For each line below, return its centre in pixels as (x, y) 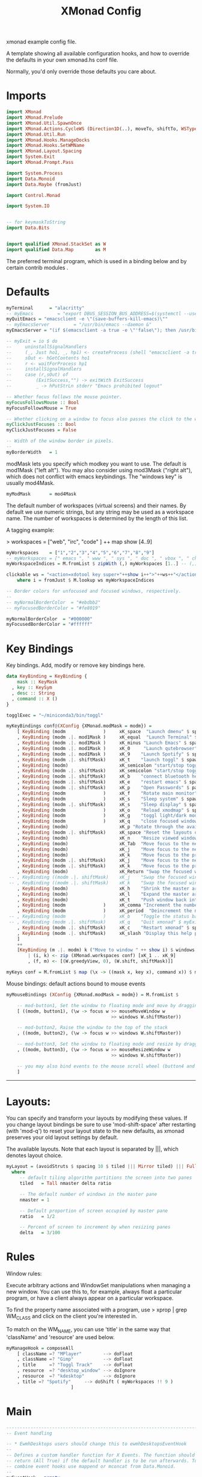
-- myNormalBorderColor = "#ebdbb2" (54, 602)
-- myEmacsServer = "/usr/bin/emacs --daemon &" (79, 325)
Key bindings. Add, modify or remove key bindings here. (76, 665)
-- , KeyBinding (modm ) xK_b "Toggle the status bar (104, 917)
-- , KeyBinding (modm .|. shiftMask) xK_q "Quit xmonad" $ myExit (104, 922)
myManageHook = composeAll (40, 1348)
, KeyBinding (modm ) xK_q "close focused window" (109, 821)
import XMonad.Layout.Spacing (44, 151)
